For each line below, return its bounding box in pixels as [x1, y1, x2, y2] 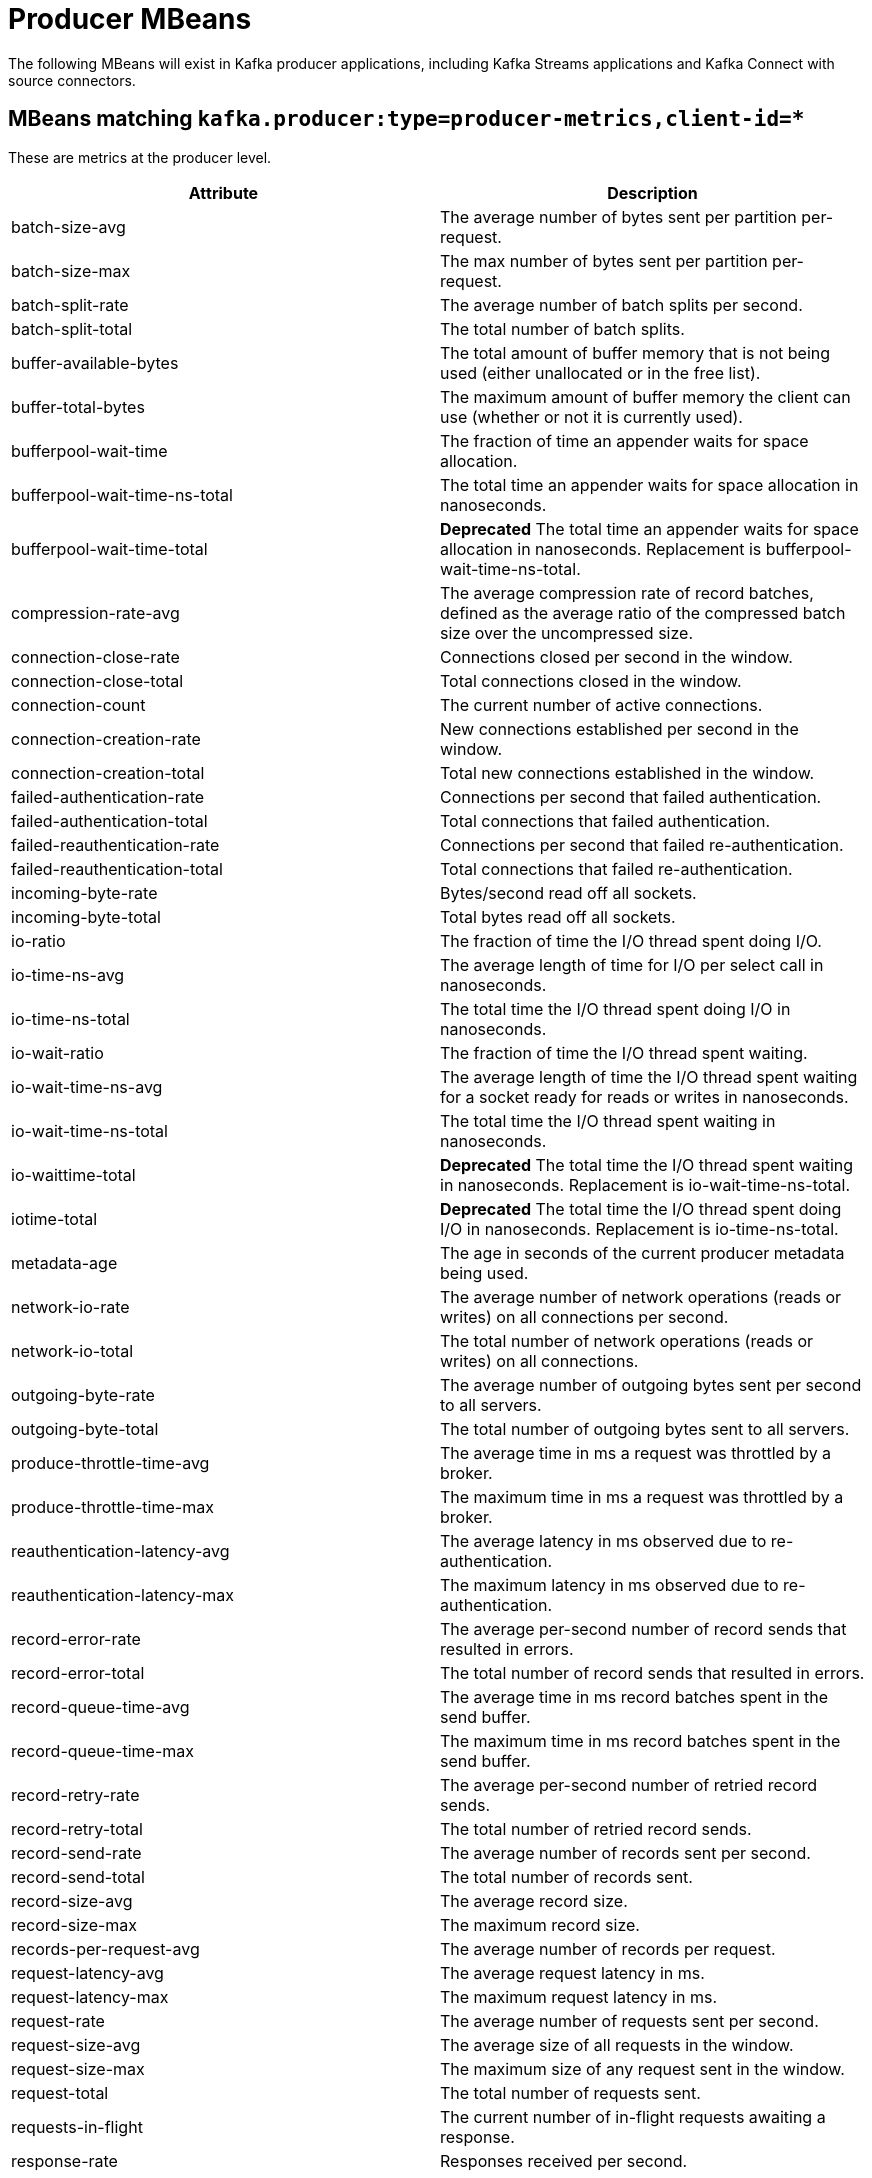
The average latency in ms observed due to [440, 1530, 767, 1551]
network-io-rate [11, 1296, 130, 1317]
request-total [11, 2082, 109, 2103]
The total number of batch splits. [440, 318, 685, 339]
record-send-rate [11, 1842, 142, 1863]
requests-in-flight [11, 2116, 143, 2137]
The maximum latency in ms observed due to [440, 1574, 779, 1595]
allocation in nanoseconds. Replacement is [440, 538, 762, 559]
